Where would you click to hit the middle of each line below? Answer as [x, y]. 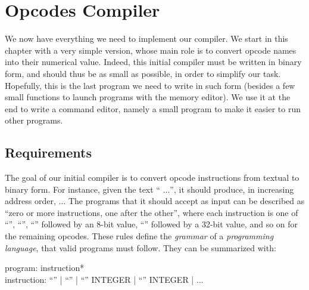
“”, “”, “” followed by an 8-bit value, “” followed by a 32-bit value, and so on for [152, 224]
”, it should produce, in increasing [232, 189]
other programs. [34, 120]
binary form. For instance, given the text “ [82, 189]
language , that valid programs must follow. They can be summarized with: [141, 247]
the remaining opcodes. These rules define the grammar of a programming [139, 236]
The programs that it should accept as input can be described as [186, 201]
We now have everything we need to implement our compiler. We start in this [146, 38]
